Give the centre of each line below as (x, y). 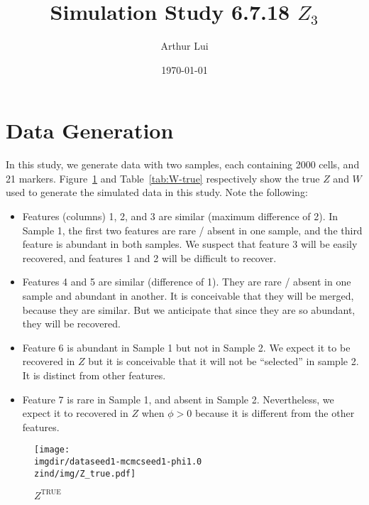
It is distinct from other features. (94, 375)
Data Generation (90, 130)
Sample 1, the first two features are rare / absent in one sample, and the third (192, 230)
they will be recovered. (71, 324)
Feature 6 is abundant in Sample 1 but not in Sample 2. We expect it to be (186, 347)
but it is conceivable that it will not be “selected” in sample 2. (224, 361)
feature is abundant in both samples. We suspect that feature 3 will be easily (190, 244)
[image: (52, 450)
